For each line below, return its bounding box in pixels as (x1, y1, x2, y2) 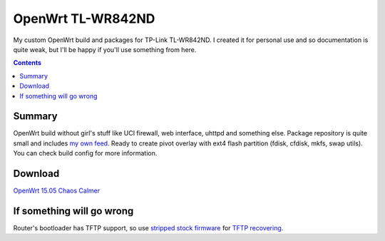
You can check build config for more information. (13, 149, 158, 158)
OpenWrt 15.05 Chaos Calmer (13, 186, 100, 195)
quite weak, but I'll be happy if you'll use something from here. (13, 45, 197, 53)
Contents (13, 58, 42, 67)
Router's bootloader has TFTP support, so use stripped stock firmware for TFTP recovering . (13, 224, 284, 232)
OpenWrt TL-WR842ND (13, 11, 155, 26)
